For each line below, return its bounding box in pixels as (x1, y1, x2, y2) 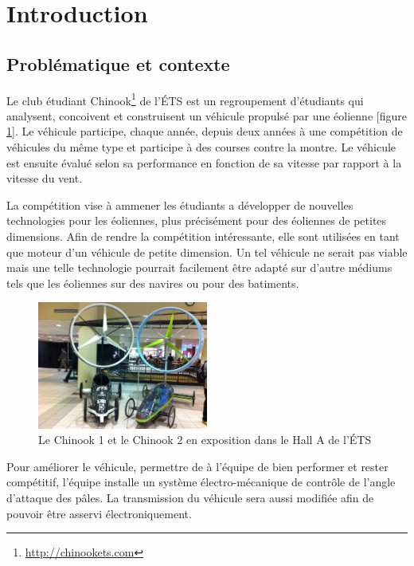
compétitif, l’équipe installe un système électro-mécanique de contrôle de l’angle (6, 474, 396, 490)
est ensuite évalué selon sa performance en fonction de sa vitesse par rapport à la (6, 154, 402, 171)
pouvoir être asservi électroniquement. (6, 505, 192, 521)
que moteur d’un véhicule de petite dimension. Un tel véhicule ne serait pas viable (6, 243, 408, 260)
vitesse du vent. (6, 170, 83, 187)
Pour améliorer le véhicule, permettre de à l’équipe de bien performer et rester (6, 458, 389, 474)
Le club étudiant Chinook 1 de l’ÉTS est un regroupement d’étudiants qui (6, 89, 364, 108)
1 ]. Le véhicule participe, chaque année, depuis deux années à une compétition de (6, 123, 403, 140)
